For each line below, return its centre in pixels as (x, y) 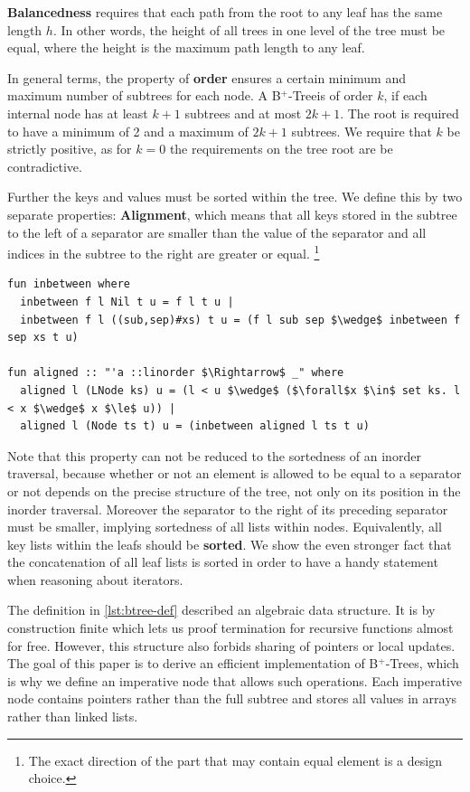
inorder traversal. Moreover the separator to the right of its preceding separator (228, 509)
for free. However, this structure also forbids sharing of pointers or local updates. (231, 645)
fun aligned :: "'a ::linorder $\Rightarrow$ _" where (176, 373)
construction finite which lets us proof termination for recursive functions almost (230, 628)
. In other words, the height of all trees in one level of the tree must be (249, 29)
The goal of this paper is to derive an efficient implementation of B (193, 663)
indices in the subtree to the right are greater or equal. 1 (164, 252)
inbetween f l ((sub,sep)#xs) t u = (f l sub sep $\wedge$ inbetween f (240, 320)
